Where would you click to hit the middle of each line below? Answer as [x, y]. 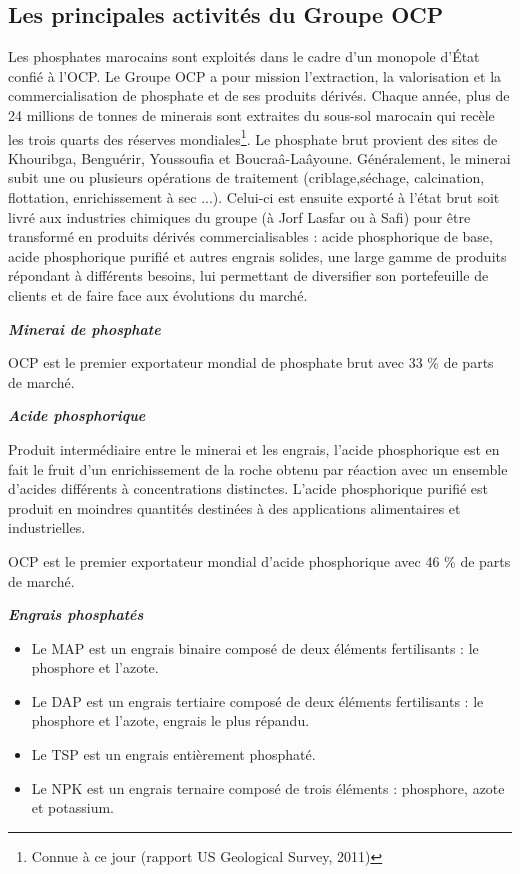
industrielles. [47, 527]
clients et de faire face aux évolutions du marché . [158, 294]
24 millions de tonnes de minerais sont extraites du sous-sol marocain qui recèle [251, 114]
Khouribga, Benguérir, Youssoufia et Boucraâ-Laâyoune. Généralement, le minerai [259, 157]
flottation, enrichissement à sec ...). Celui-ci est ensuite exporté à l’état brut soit [254, 197]
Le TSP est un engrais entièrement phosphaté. [173, 754]
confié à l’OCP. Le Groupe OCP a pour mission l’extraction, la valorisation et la [255, 75]
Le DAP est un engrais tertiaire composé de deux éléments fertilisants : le [257, 700]
